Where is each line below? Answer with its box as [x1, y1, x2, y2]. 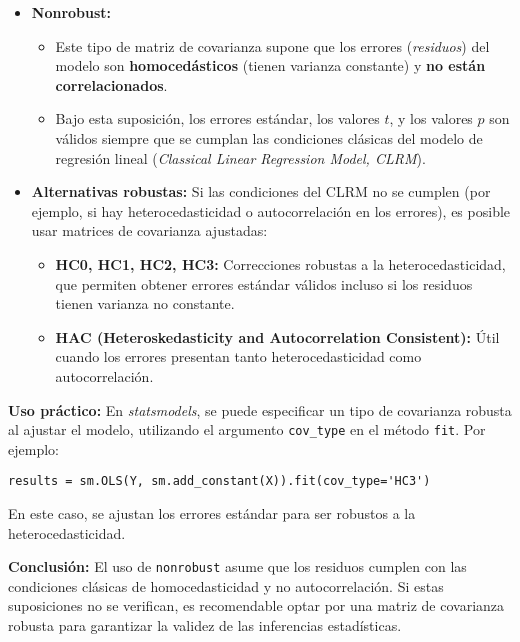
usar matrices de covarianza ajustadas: [31, 220, 268, 241]
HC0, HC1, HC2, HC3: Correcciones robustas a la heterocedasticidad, [55, 253, 506, 274]
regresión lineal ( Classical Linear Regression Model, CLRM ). [55, 147, 426, 168]
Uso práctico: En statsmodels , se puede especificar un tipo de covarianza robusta [8, 399, 512, 420]
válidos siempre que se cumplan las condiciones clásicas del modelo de [55, 127, 483, 148]
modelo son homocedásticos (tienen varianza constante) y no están [55, 55, 486, 76]
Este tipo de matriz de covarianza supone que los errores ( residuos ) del [55, 35, 490, 56]
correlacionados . [55, 74, 168, 95]
